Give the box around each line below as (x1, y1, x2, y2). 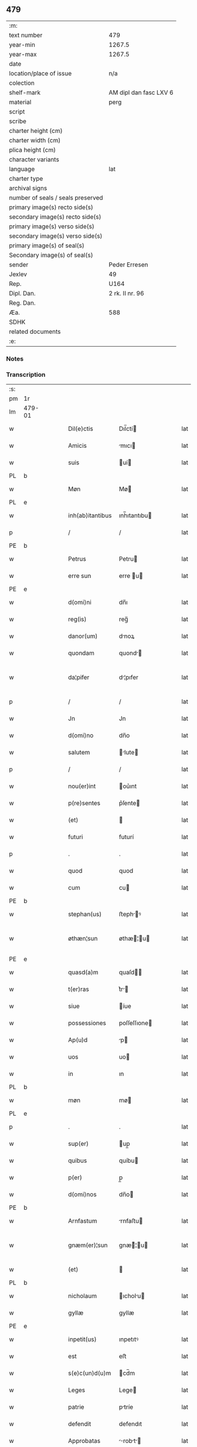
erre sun (68, 572, 91, 580)
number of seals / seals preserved (9, 194, 104, 202)
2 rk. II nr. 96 (108, 289, 145, 297)
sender (9, 260, 29, 268)
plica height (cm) (9, 145, 56, 154)
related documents (9, 327, 61, 335)
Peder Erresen (108, 260, 148, 268)
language (9, 165, 35, 173)
